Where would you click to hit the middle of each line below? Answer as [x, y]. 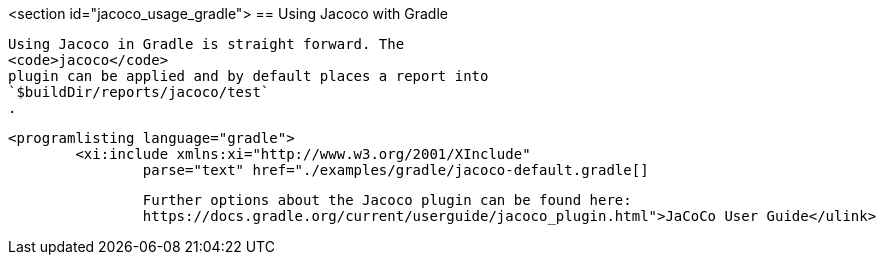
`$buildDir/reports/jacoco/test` [139, 92]
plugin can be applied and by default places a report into [248, 76]
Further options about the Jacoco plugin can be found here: [387, 200]
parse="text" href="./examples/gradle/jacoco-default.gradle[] [395, 170]
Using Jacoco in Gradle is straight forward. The [206, 44]
